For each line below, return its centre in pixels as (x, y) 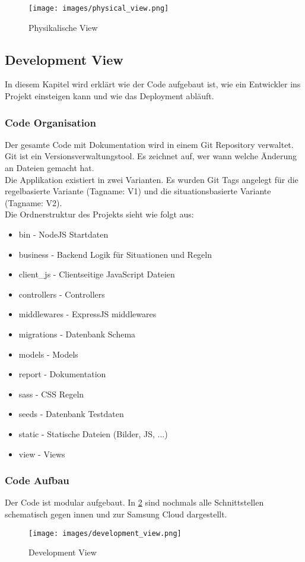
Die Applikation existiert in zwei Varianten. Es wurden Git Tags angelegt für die (152, 179)
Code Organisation (50, 122)
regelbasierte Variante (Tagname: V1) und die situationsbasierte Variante (138, 191)
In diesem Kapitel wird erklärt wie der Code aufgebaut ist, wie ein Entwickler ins (153, 84)
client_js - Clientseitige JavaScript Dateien (97, 274)
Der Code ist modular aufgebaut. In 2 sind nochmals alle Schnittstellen (134, 502)
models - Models (48, 354)
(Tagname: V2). (34, 202)
